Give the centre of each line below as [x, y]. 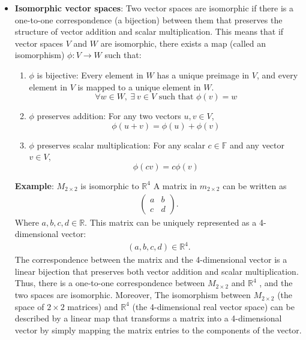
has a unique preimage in [203, 75]
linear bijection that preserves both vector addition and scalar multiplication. [157, 271]
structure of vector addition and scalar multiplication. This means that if [149, 31]
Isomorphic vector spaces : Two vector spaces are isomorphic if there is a [154, 8]
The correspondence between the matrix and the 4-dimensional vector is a [151, 259]
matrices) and [93, 306]
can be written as [255, 185]
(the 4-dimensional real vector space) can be [213, 306]
